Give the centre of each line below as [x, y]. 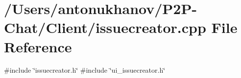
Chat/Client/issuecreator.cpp [105, 27]
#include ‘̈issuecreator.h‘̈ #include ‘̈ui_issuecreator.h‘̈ [85, 70]
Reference [38, 46]
